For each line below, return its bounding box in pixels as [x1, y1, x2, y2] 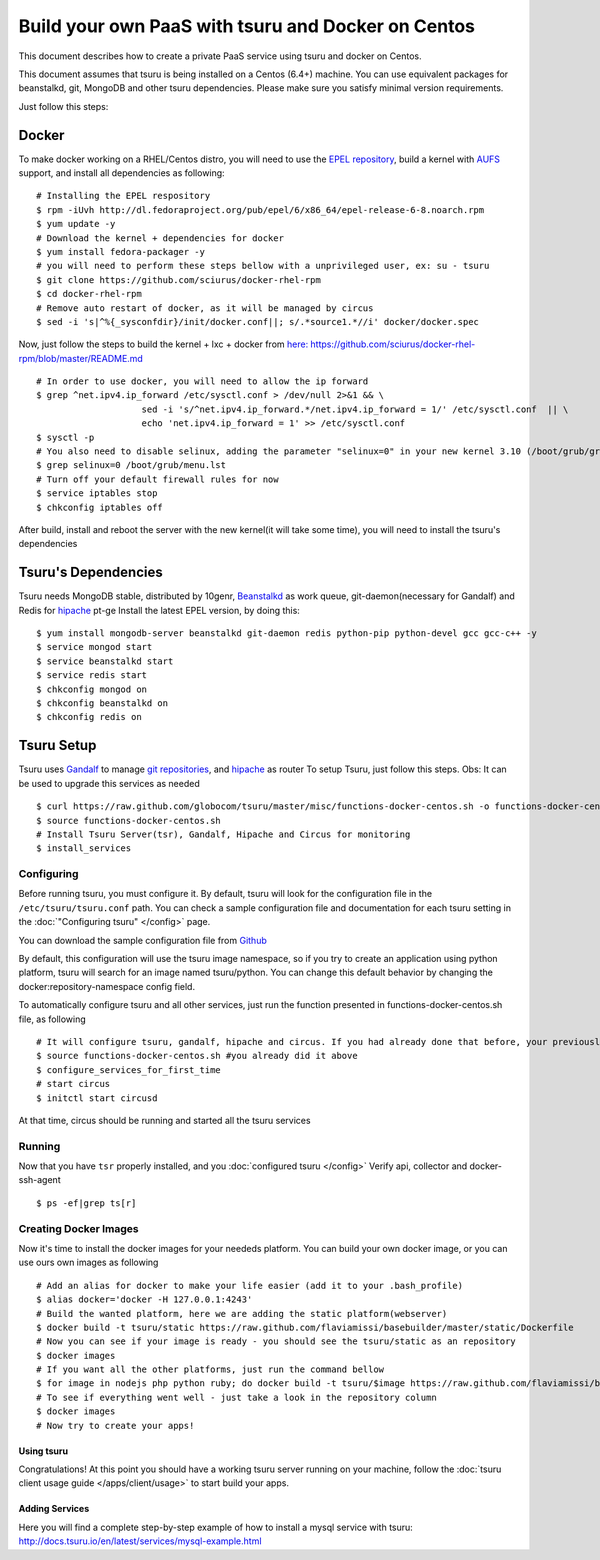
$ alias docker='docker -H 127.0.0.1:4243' [36, 1294, 253, 1305]
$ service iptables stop [36, 488, 158, 499]
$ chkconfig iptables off [36, 501, 164, 513]
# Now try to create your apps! [36, 1420, 195, 1431]
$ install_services [36, 843, 132, 854]
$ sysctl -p [36, 431, 95, 443]
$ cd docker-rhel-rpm [36, 288, 142, 300]
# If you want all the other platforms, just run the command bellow [36, 1364, 385, 1375]
